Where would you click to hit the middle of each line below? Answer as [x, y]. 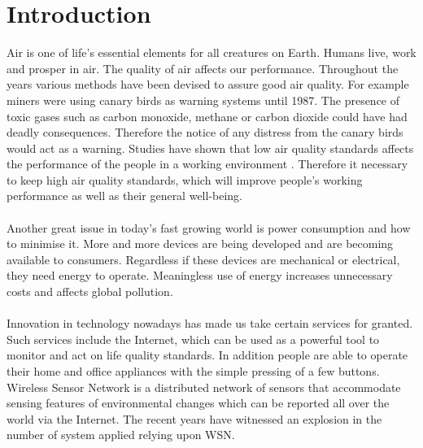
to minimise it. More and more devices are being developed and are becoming [200, 244]
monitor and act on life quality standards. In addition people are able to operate [207, 355]
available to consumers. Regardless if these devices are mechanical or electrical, [203, 259]
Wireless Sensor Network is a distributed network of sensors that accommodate [204, 387]
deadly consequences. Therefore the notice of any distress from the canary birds [205, 132]
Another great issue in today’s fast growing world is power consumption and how [209, 227]
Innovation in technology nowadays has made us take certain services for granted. [210, 323]
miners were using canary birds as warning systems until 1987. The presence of [203, 100]
